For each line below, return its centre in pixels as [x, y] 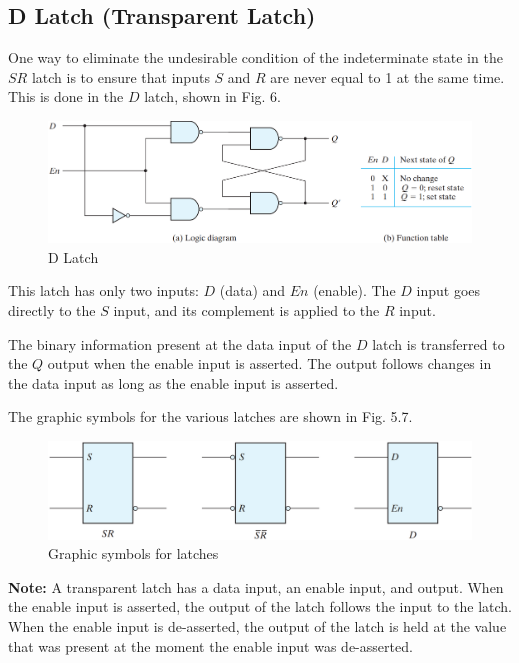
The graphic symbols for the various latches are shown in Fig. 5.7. [210, 416]
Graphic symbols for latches [133, 553]
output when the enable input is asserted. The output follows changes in [269, 363]
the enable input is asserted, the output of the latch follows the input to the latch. [260, 606]
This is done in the [66, 96]
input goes [448, 290]
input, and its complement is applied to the [246, 310]
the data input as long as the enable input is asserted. [173, 382]
